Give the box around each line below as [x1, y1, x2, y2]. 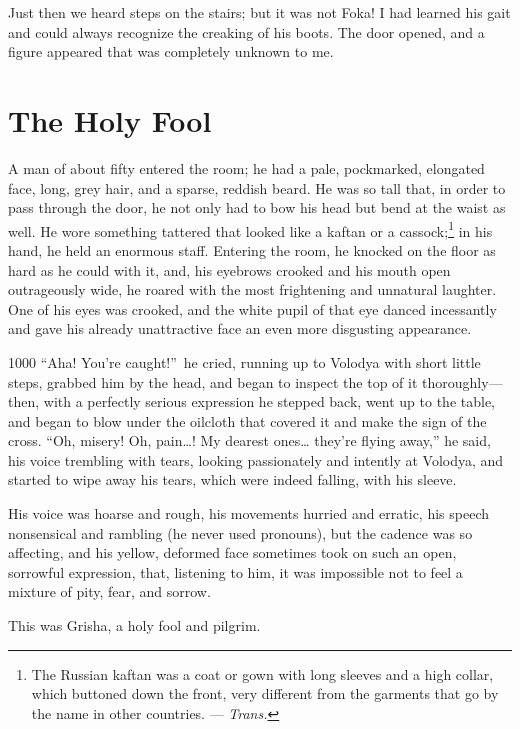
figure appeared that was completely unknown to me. [8, 41, 334, 62]
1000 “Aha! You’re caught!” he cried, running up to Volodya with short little [8, 351, 481, 372]
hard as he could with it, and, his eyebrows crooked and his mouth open [8, 259, 451, 280]
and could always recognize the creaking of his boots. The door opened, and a [8, 21, 485, 42]
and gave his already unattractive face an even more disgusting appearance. [8, 318, 472, 339]
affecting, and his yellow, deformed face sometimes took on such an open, [8, 542, 457, 563]
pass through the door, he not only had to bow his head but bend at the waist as [8, 197, 506, 218]
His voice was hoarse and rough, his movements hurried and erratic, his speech [8, 503, 490, 524]
